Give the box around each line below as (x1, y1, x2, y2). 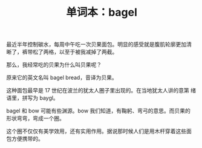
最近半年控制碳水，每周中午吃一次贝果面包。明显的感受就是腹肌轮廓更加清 (6, 40, 192, 48)
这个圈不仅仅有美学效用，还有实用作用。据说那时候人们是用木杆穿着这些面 (6, 127, 192, 135)
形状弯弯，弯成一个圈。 (6, 115, 65, 122)
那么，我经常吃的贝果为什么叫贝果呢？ (6, 61, 102, 68)
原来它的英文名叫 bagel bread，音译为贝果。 (6, 74, 117, 82)
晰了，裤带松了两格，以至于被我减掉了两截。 (6, 48, 118, 56)
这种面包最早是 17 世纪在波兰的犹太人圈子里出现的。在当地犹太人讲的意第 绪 (6, 87, 197, 94)
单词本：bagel (65, 5, 138, 19)
